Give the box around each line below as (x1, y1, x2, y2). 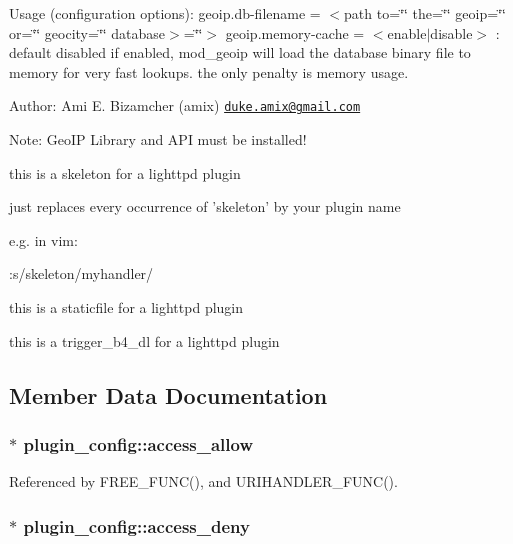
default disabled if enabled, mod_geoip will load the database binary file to (9, 42, 471, 63)
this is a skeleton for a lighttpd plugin (9, 162, 241, 183)
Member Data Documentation (9, 379, 328, 410)
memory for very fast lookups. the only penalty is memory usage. (9, 61, 409, 82)
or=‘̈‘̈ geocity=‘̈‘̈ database (9, 22, 166, 43)
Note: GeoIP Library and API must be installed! (9, 129, 307, 150)
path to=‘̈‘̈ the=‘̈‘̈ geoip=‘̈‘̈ (344, 3, 506, 23)
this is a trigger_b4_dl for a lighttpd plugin (9, 330, 280, 351)
